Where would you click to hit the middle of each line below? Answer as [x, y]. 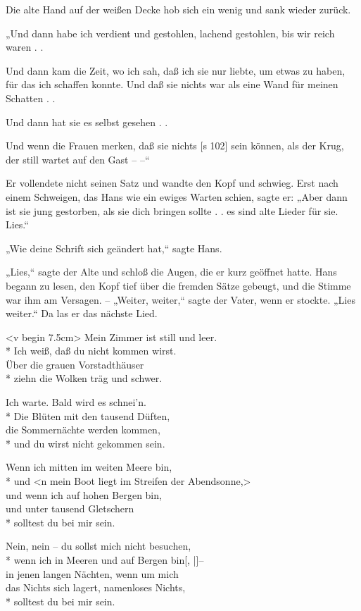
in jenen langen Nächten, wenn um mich [92, 573]
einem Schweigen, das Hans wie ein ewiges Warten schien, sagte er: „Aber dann [177, 196]
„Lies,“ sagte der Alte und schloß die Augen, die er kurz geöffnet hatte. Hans [171, 272]
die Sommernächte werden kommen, [83, 430]
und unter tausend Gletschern [70, 508]
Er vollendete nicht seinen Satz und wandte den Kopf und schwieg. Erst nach [172, 183]
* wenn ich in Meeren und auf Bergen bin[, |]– [105, 560]
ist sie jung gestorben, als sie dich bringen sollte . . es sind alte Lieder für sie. [172, 210]
